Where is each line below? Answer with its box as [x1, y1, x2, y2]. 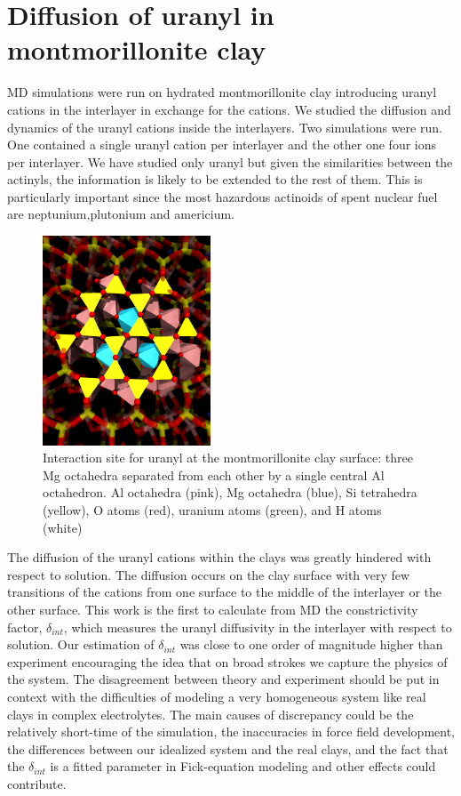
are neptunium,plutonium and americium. [7, 205, 235, 223]
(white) [43, 518, 83, 536]
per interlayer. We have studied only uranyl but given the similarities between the [7, 152, 453, 171]
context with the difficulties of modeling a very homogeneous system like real [7, 687, 426, 705]
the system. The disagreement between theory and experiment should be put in [7, 670, 440, 688]
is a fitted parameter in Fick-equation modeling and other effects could [50, 757, 436, 776]
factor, [7, 617, 43, 636]
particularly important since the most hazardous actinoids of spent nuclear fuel [7, 187, 438, 205]
